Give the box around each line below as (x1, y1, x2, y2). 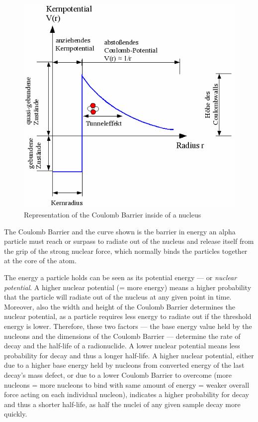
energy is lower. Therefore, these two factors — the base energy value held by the (4, 320, 252, 331)
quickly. (4, 409, 27, 419)
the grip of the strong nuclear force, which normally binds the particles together (4, 245, 248, 256)
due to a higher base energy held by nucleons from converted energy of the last (4, 360, 245, 370)
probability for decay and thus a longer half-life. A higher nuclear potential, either (4, 350, 254, 360)
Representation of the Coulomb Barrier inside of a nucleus (24, 210, 201, 220)
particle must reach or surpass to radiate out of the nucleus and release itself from (4, 236, 254, 246)
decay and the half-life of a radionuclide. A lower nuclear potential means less (4, 340, 240, 351)
